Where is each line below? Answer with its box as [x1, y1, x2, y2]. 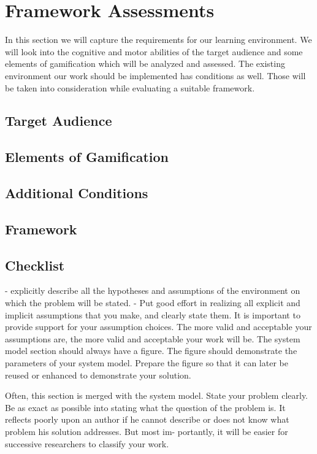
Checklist [5, 255, 65, 274]
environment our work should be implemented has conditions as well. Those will [5, 69, 306, 82]
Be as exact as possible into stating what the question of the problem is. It [5, 401, 286, 414]
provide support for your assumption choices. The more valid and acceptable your [5, 320, 312, 333]
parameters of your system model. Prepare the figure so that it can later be [5, 356, 288, 369]
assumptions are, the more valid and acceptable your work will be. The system [5, 332, 300, 345]
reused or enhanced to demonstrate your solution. [5, 368, 191, 381]
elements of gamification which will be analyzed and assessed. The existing [5, 57, 285, 70]
